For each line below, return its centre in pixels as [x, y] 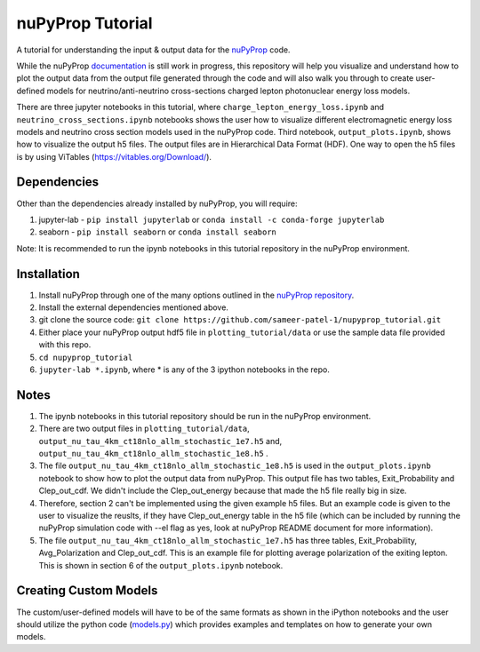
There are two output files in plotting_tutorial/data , [144, 429]
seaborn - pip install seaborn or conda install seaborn [158, 232]
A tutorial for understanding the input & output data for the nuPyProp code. [153, 50]
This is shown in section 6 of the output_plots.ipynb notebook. [161, 565]
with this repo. [65, 345]
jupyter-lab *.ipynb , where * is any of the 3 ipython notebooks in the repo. [184, 370]
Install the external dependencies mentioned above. [133, 307]
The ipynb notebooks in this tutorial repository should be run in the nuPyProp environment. [205, 416]
